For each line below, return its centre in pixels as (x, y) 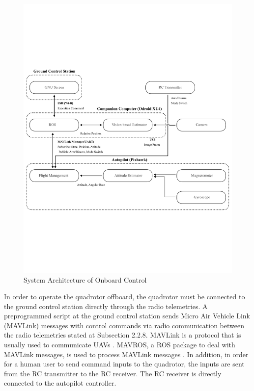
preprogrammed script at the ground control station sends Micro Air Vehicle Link (127, 316)
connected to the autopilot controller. (60, 383)
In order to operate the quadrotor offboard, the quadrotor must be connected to (125, 297)
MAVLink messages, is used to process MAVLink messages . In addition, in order (126, 354)
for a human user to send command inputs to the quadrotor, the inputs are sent (124, 364)
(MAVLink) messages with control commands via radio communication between (124, 325)
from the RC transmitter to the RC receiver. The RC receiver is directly (113, 373)
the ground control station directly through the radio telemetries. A (106, 306)
